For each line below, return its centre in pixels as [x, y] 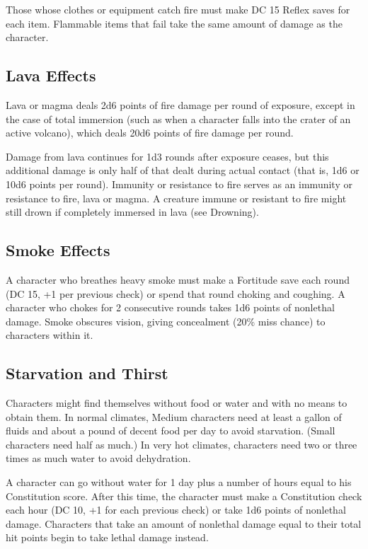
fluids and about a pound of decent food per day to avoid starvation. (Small [171, 430]
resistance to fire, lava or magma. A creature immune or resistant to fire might [176, 198]
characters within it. [50, 335]
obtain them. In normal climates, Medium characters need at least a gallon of [174, 416]
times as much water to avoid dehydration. [98, 458]
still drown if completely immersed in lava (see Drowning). [132, 212]
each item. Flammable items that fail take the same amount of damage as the [174, 23]
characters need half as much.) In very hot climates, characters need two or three [182, 444]
